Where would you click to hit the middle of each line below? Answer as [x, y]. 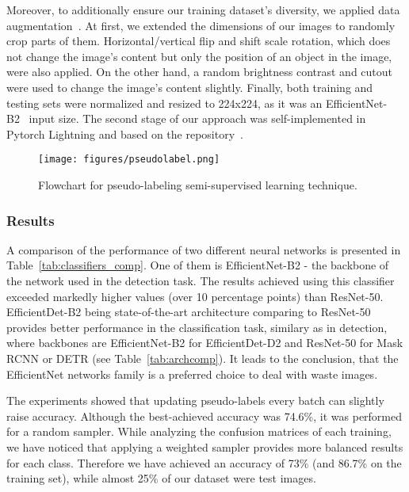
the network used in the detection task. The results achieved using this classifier [201, 280]
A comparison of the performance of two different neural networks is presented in [204, 249]
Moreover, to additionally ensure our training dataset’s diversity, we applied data [203, 10]
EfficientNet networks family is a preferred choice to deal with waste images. [192, 374]
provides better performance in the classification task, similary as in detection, [197, 327]
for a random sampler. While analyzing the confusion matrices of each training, [199, 431]
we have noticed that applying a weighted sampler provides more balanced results [205, 446]
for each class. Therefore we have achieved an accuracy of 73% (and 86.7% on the [204, 462]
